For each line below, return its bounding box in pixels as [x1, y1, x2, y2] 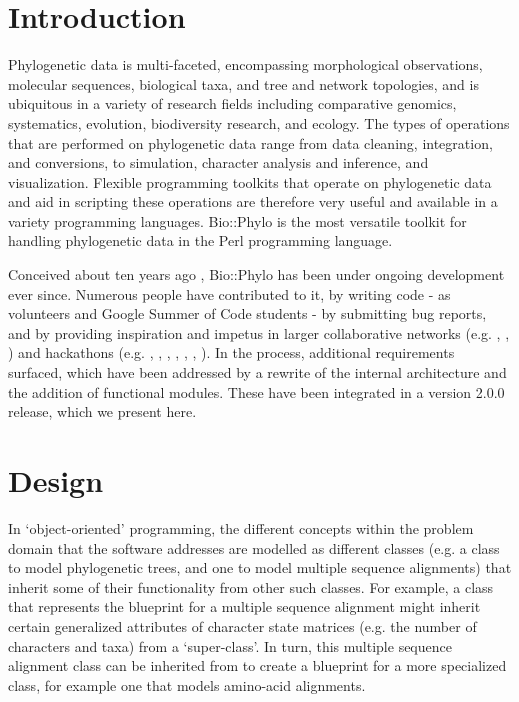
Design [8, 460, 104, 500]
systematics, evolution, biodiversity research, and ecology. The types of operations [8, 112, 510, 133]
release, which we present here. [8, 401, 197, 422]
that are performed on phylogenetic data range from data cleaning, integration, [8, 132, 493, 153]
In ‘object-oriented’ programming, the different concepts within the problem [8, 517, 474, 538]
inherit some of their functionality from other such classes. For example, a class [8, 576, 494, 597]
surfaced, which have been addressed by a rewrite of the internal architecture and [8, 362, 507, 383]
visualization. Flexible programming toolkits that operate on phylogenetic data [8, 171, 492, 192]
